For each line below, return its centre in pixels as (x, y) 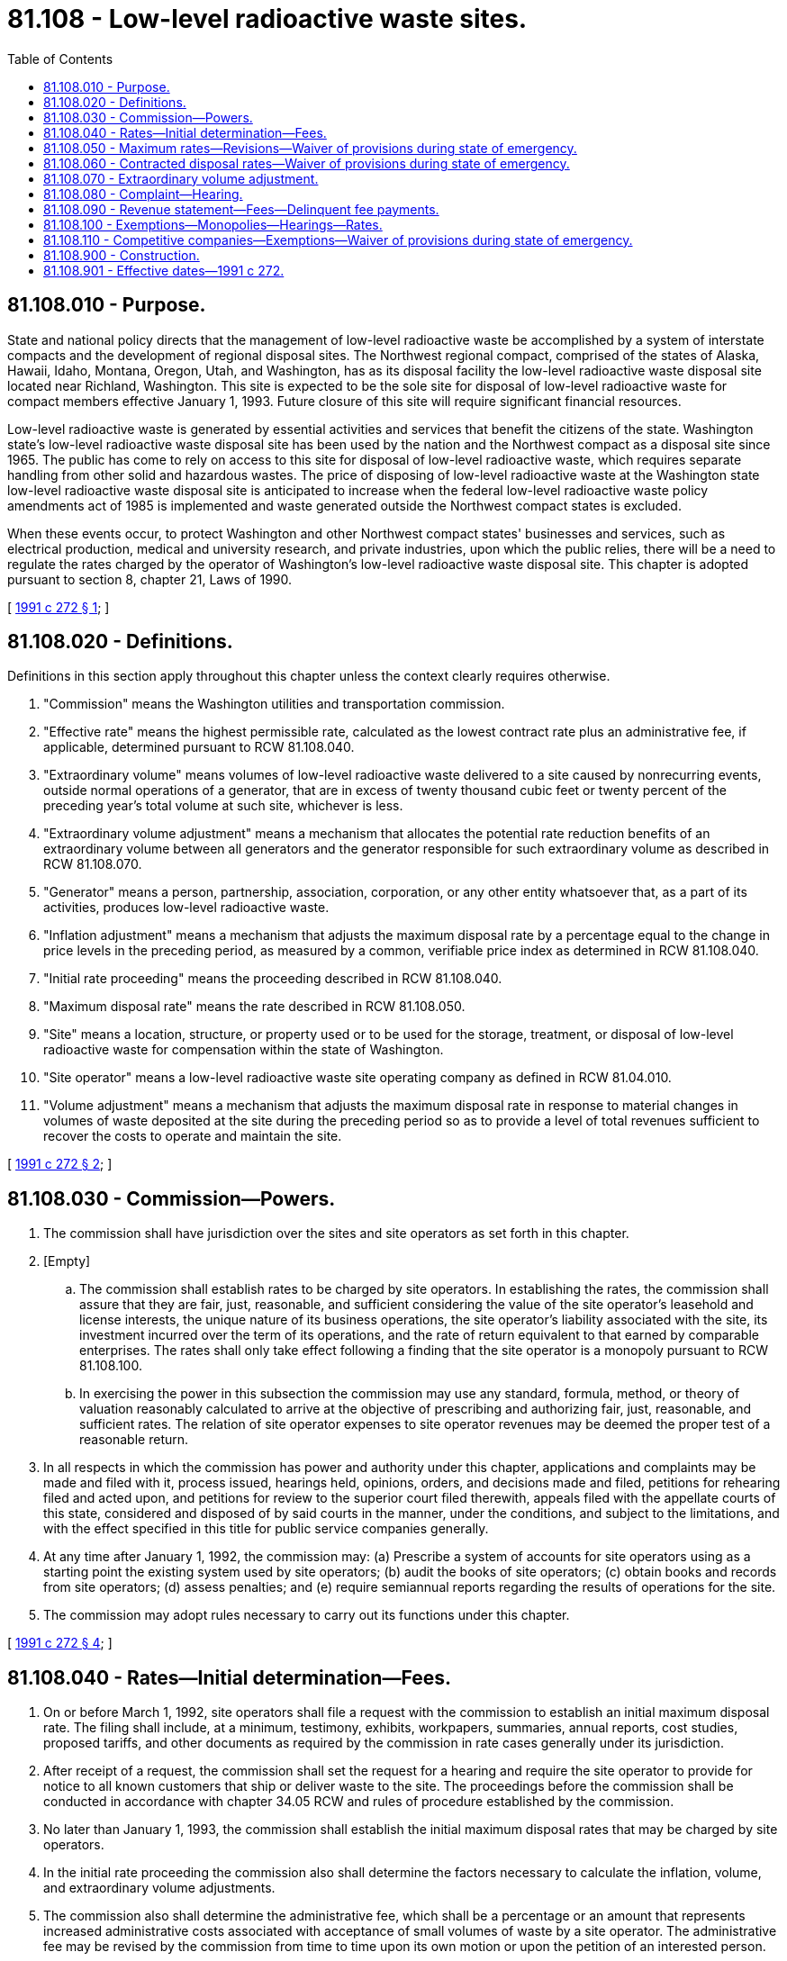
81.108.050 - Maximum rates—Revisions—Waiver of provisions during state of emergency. (310, 148)
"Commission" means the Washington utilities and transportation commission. (274, 704)
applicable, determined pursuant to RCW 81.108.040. (199, 747)
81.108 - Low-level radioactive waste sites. (267, 19)
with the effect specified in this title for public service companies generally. (266, 1529)
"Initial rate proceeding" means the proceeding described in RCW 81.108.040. (273, 979)
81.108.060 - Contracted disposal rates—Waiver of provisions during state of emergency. (307, 163)
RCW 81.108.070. (93, 864)
